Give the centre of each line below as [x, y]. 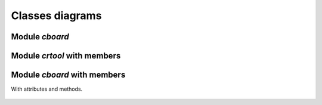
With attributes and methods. [47, 89]
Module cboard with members [68, 75]
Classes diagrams [56, 16]
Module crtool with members [66, 56]
